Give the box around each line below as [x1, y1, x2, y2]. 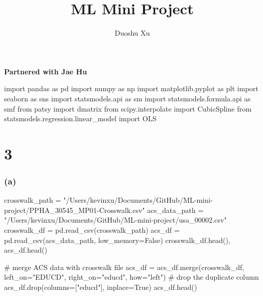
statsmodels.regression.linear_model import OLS [4, 113, 157, 124]
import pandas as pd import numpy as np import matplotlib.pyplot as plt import [4, 83, 259, 94]
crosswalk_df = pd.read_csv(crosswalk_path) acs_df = [4, 225, 180, 235]
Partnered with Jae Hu [4, 66, 87, 76]
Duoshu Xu [114, 28, 150, 38]
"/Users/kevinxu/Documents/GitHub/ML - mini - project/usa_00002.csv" [4, 214, 227, 225]
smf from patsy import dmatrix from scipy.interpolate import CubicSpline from [4, 103, 252, 114]
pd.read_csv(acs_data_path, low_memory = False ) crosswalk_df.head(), [4, 234, 230, 245]
